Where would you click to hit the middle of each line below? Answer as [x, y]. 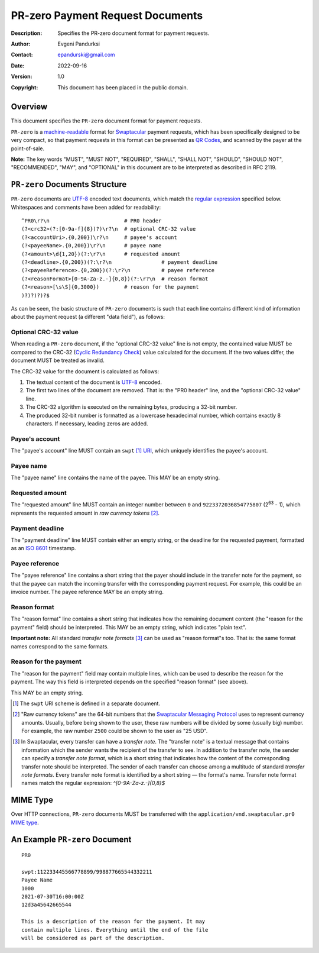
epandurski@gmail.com [86, 55]
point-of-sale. [27, 148]
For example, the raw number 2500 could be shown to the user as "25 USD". [115, 731]
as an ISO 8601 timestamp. [43, 548]
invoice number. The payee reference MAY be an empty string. [87, 592]
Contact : [22, 55]
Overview [29, 107]
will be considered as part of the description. [93, 938]
